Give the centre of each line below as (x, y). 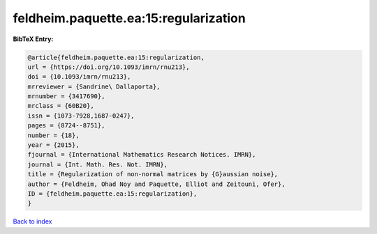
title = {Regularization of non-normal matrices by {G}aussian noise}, (153, 174)
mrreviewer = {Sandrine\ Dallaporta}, (94, 86)
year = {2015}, (53, 145)
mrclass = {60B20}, (61, 106)
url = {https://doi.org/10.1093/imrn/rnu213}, (109, 67)
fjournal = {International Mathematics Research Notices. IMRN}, (142, 155)
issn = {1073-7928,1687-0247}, (81, 116)
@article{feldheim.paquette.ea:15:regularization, (116, 57)
